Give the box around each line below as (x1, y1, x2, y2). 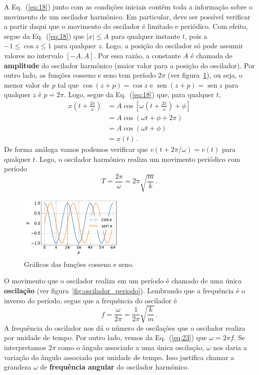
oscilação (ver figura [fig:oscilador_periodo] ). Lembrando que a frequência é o (4, 285, 245, 296)
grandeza (4, 362, 31, 372)
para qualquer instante (111, 30, 180, 41)
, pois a (185, 30, 207, 41)
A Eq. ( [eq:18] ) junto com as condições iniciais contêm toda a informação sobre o (4, 1, 253, 11)
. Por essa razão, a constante (94, 50, 181, 60)
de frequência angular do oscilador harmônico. (40, 362, 189, 372)
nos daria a (213, 342, 247, 352)
